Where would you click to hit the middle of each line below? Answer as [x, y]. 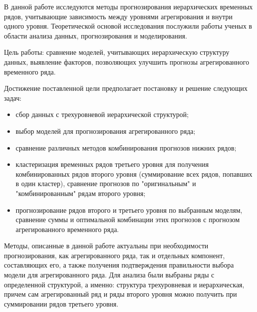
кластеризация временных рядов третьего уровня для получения [112, 164]
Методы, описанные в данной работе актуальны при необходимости [106, 246]
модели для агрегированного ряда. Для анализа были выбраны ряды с [109, 275]
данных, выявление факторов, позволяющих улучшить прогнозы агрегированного [127, 61]
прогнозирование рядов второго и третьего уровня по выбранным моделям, [129, 210]
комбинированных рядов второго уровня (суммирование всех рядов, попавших [134, 174]
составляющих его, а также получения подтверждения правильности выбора [119, 265]
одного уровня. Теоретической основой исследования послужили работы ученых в [128, 26]
